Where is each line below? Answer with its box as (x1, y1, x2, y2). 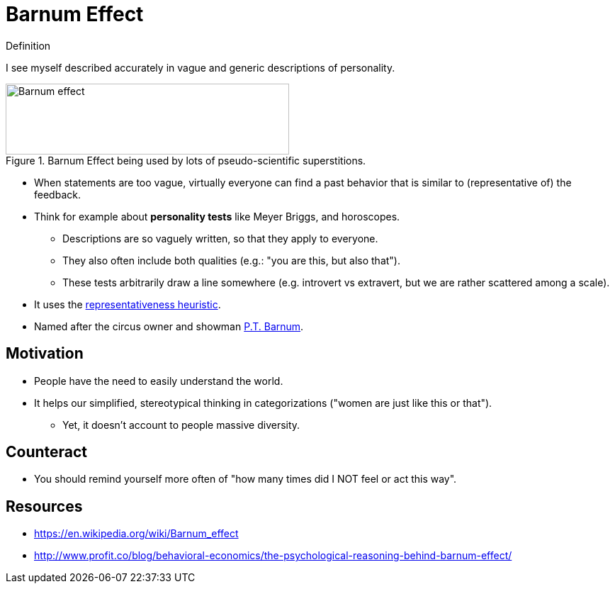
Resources (6, 497, 83, 515)
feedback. (34, 188, 81, 201)
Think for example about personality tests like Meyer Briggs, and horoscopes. (34, 210, 400, 223)
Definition (6, 39, 51, 52)
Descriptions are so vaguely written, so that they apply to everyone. (62, 232, 378, 245)
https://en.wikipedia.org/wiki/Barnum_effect (34, 527, 239, 540)
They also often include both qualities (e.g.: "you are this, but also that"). (62, 254, 400, 267)
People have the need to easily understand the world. (34, 374, 283, 387)
